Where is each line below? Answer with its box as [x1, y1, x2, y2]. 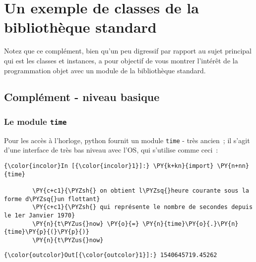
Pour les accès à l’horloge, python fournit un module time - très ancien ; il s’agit [4, 135, 250, 145]
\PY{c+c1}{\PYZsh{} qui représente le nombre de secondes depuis [32, 204, 253, 211]
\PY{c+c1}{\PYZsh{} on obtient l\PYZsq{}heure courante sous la [32, 187, 249, 194]
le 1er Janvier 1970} [4, 211, 75, 219]
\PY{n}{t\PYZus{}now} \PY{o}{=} [32, 220, 139, 227]
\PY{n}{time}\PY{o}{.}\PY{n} [142, 220, 239, 227]
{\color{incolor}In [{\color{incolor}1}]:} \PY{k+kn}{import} [4, 162, 214, 169]
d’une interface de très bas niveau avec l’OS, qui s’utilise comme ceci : [4, 145, 218, 155]
